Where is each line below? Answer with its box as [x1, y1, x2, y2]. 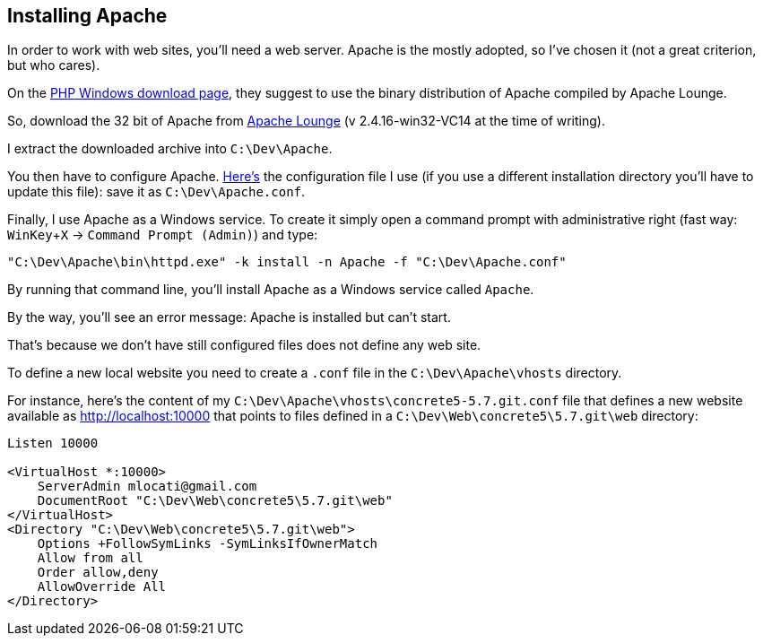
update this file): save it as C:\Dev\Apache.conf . [7, 184, 306, 200]
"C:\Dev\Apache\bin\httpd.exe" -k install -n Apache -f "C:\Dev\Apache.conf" [7, 255, 567, 270]
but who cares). [7, 57, 100, 74]
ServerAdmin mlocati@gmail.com [37, 479, 257, 494]
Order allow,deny [37, 565, 159, 580]
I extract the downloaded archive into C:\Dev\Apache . [7, 141, 333, 157]
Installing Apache [7, 4, 168, 27]
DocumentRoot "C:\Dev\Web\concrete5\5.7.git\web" [37, 493, 393, 508]
